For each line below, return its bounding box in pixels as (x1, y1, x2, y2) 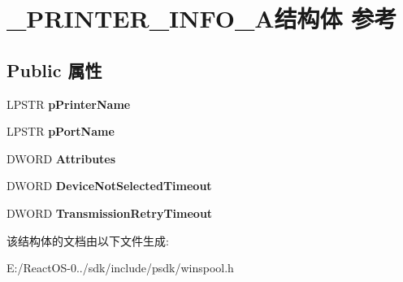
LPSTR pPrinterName (6, 95, 131, 112)
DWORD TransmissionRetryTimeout (6, 204, 213, 221)
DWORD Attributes (6, 150, 116, 167)
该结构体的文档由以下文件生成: (6, 232, 169, 249)
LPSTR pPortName (6, 123, 115, 140)
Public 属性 (6, 57, 102, 82)
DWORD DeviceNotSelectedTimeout (6, 177, 212, 194)
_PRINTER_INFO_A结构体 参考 (6, 2, 397, 35)
